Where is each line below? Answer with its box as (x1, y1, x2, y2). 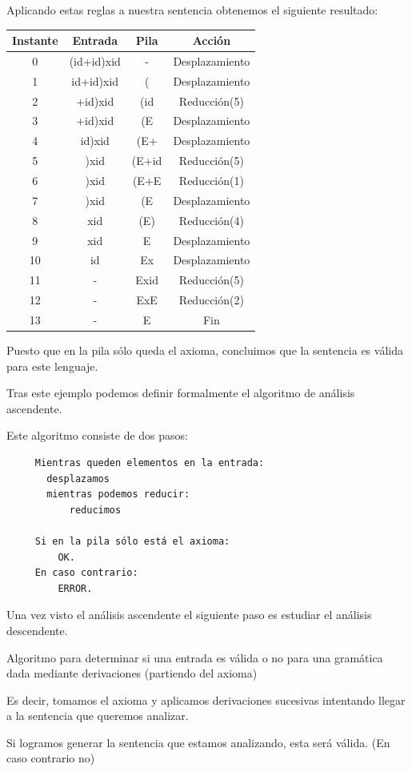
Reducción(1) (178, 172, 244, 188)
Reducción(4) (178, 211, 244, 228)
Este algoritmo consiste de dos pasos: (6, 427, 188, 444)
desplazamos (46, 472, 110, 485)
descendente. (6, 621, 68, 638)
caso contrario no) (6, 750, 95, 766)
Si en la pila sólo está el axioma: (34, 535, 230, 547)
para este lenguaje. (6, 357, 98, 374)
